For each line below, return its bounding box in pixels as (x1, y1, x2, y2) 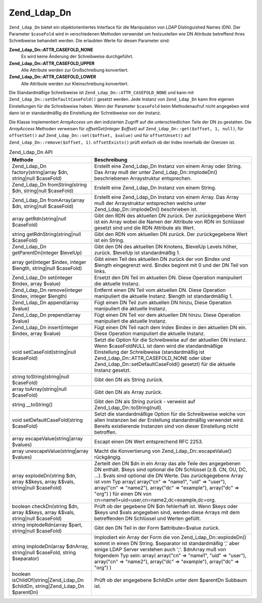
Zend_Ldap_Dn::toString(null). (94, 404, 163, 411)
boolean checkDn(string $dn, (12, 503, 79, 510)
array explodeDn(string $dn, (12, 472, 77, 479)
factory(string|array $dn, (12, 169, 69, 175)
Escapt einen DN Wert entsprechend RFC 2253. (94, 438, 203, 445)
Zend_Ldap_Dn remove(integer (12, 287, 83, 293)
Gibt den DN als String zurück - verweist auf (94, 398, 196, 405)
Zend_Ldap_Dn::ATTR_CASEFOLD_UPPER (9, 60, 95, 66)
